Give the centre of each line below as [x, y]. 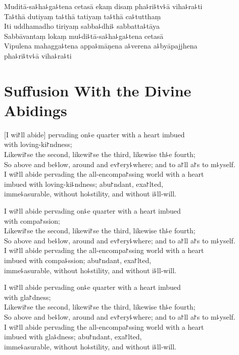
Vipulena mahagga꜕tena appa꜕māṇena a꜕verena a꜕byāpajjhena [101, 46]
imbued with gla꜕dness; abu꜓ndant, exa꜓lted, [73, 337]
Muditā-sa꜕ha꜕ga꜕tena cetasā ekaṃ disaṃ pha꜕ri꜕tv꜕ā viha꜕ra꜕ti [103, 6]
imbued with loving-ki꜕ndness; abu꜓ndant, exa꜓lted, [84, 184]
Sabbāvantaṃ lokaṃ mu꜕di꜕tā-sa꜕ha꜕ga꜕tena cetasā [84, 36]
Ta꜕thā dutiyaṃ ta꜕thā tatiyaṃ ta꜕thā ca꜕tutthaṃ [83, 16]
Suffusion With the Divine [98, 90]
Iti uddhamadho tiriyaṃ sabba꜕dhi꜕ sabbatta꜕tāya [82, 26]
